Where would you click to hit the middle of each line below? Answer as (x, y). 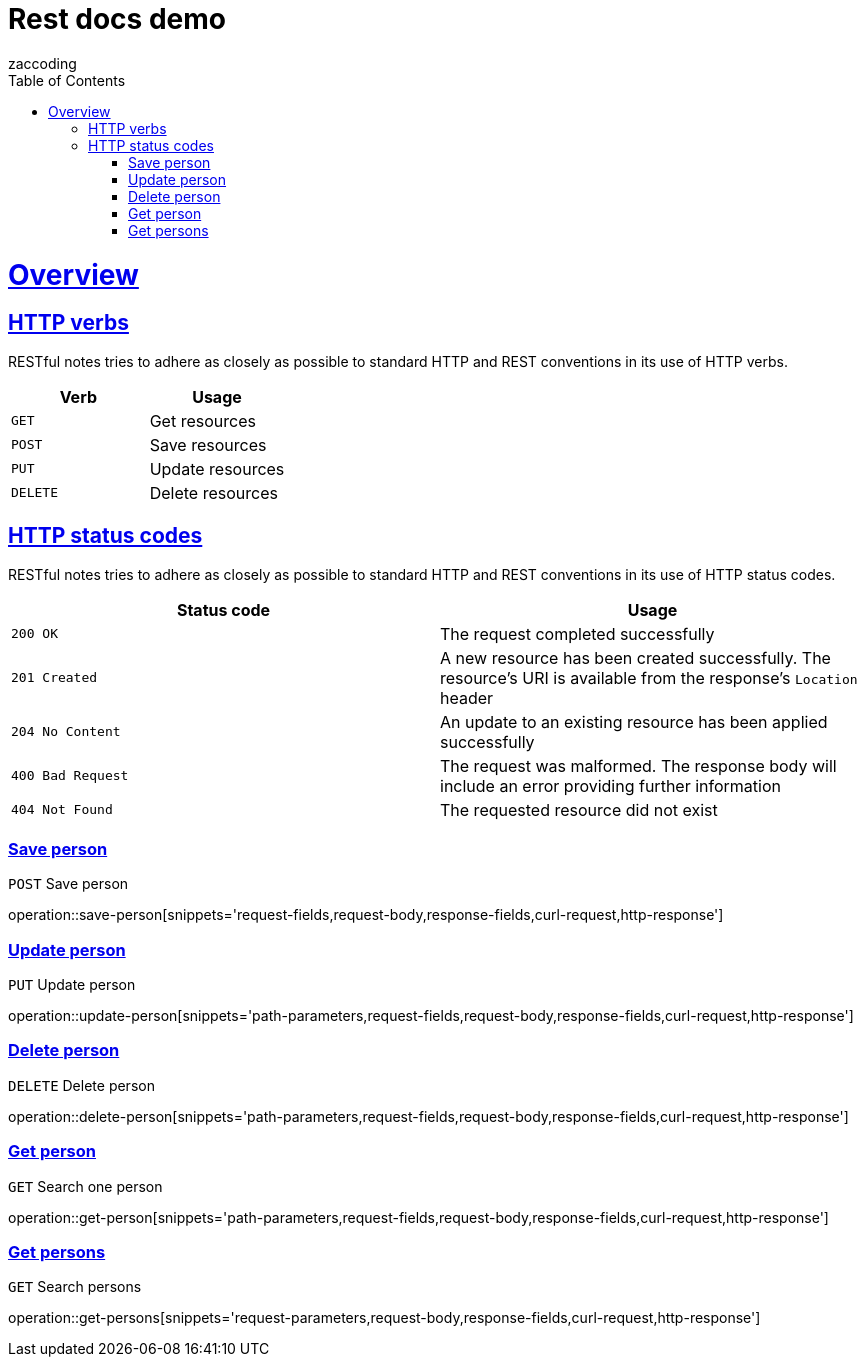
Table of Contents (67, 80)
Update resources (217, 468)
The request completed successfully (577, 633)
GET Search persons (75, 1287)
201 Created (54, 678)
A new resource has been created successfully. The (635, 657)
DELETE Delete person (81, 1085)
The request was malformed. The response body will (638, 765)
